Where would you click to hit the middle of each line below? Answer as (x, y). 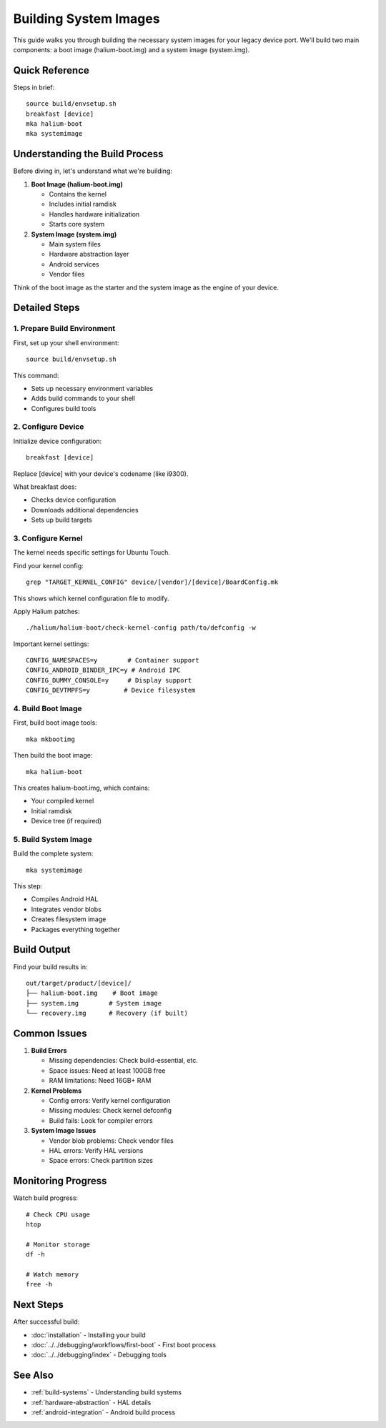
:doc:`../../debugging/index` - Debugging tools (99, 1355)
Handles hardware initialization (94, 214)
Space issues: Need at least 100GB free (107, 1070)
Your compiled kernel (63, 801)
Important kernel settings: (51, 644)
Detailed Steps (46, 308)
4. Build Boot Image (48, 709)
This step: (28, 886)
